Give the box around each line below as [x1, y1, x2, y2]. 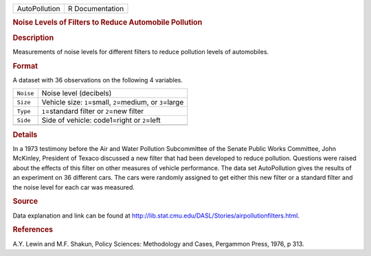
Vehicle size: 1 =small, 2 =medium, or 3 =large [41, 97, 184, 107]
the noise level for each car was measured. [12, 183, 135, 191]
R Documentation [67, 4, 124, 13]
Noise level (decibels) [41, 89, 112, 98]
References [12, 225, 54, 235]
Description [12, 33, 54, 43]
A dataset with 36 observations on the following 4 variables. [12, 75, 183, 84]
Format [12, 61, 38, 71]
